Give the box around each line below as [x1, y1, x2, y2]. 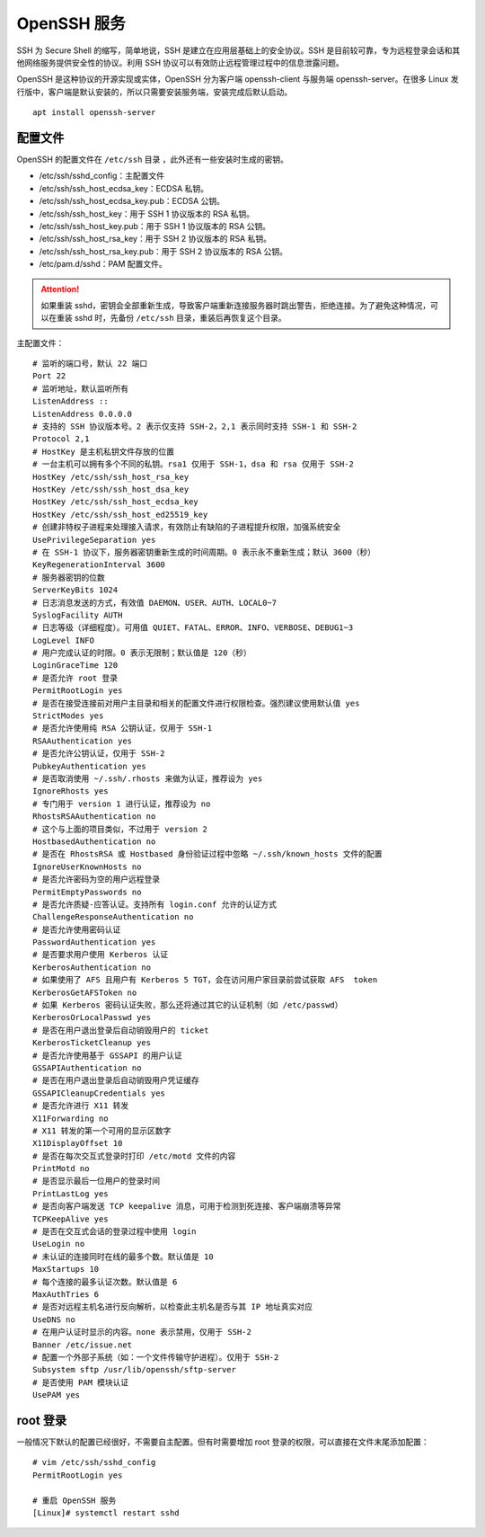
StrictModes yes [32, 711, 104, 721]
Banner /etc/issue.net [32, 1339, 133, 1350]
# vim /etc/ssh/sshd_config [32, 1457, 156, 1468]
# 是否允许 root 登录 [32, 672, 119, 683]
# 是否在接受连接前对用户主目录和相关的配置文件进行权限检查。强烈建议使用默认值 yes [32, 697, 360, 708]
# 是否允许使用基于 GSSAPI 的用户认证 [32, 1050, 183, 1061]
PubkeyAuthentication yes [32, 760, 147, 771]
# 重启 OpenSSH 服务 [32, 1495, 117, 1506]
